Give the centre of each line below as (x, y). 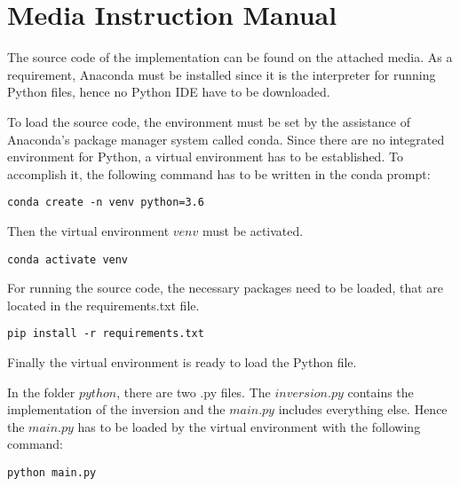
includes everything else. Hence (363, 409)
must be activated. (253, 230)
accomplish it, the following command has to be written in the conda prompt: (219, 173)
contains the (381, 392)
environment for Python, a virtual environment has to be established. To (205, 157)
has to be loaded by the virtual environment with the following (249, 426)
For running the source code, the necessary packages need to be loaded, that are (226, 288)
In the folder (41, 392)
